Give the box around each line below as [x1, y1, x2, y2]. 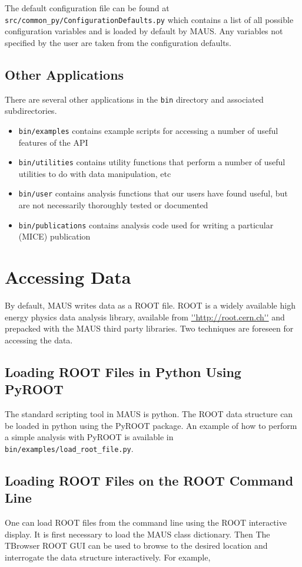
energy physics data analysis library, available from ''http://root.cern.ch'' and [5, 310, 285, 323]
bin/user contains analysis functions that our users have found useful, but [18, 187, 288, 199]
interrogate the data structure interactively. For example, [5, 550, 211, 563]
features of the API [18, 136, 88, 148]
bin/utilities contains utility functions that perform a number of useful [18, 156, 286, 168]
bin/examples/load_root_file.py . [5, 442, 134, 454]
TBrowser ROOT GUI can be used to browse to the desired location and [5, 539, 268, 552]
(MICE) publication [18, 230, 91, 242]
